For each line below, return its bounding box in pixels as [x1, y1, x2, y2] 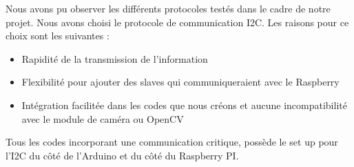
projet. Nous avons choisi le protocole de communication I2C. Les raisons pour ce [6, 14, 349, 29]
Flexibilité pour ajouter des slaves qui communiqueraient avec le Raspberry [21, 75, 340, 89]
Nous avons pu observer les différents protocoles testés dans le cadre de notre [6, 1, 331, 15]
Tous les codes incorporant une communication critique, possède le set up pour [6, 135, 338, 149]
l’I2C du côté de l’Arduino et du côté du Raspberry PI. [6, 148, 239, 162]
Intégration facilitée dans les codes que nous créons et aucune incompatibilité [21, 97, 347, 112]
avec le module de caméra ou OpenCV [21, 111, 184, 126]
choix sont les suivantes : [6, 28, 110, 43]
